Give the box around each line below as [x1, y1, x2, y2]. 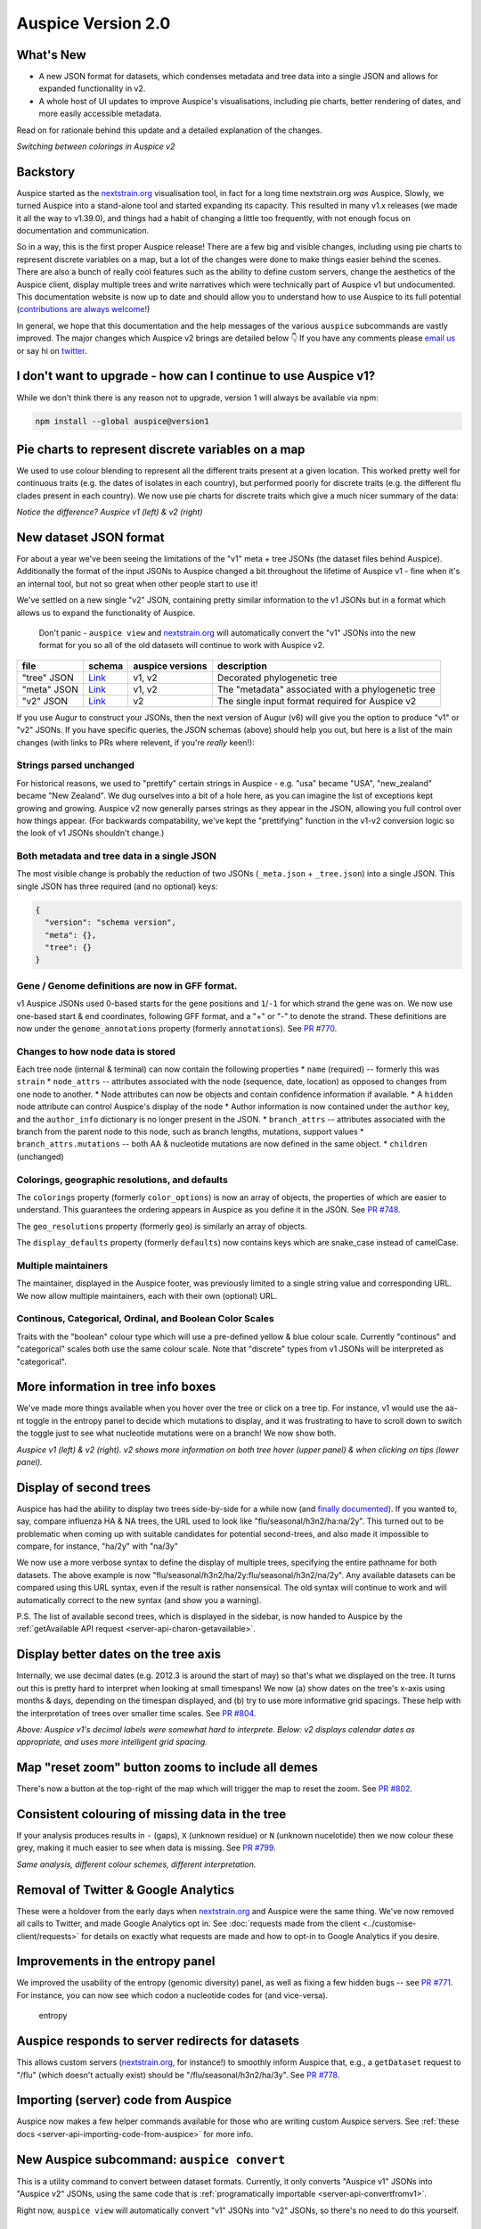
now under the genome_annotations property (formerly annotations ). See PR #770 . [16, 1023, 338, 1033]
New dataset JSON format [16, 530, 165, 545]
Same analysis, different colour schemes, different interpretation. [16, 1859, 257, 1870]
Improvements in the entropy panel [16, 1953, 216, 1970]
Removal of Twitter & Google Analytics [16, 1882, 235, 1897]
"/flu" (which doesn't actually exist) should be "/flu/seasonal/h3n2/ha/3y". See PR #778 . [16, 2069, 340, 2080]
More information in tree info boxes [16, 1379, 216, 1394]
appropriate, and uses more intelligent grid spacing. [16, 1737, 208, 1748]
